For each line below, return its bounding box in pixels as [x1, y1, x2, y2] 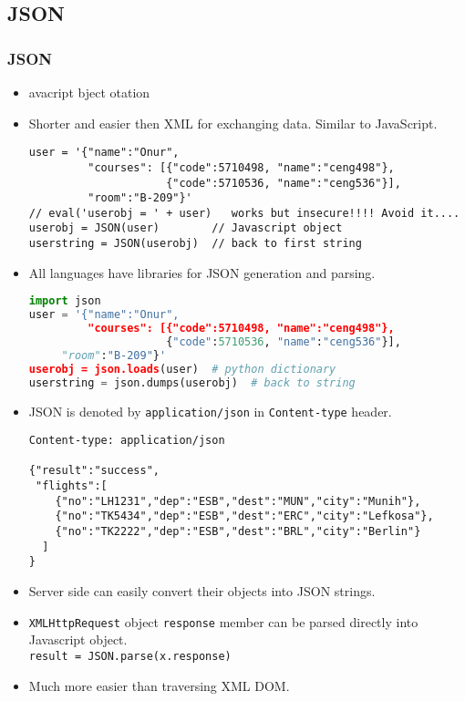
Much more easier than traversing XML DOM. [28, 675, 290, 695]
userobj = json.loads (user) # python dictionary [28, 362, 336, 376]
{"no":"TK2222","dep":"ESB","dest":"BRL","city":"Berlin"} [55, 525, 421, 539]
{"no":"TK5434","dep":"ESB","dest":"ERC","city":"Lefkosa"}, [55, 510, 434, 523]
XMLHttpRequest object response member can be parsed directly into [28, 612, 418, 631]
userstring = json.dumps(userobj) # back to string [28, 376, 356, 389]
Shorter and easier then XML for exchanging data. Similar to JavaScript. [28, 113, 438, 132]
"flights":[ [35, 479, 108, 493]
